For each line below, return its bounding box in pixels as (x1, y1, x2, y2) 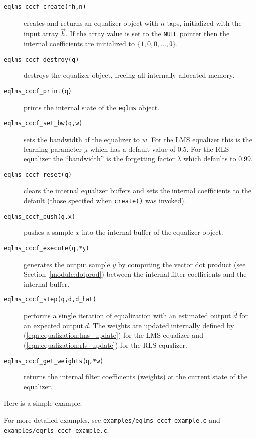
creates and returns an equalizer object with (24, 17, 158, 28)
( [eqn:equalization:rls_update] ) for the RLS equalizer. (24, 339, 187, 350)
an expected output (24, 320, 84, 330)
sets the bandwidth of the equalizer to (24, 134, 140, 144)
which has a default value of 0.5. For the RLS (90, 144, 229, 154)
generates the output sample (24, 259, 110, 269)
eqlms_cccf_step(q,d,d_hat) (4, 296, 97, 303)
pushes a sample (24, 227, 73, 237)
